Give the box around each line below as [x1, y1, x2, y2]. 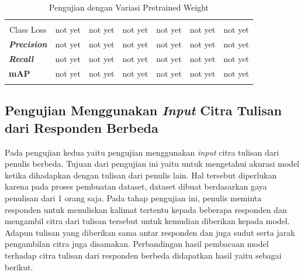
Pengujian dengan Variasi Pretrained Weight [49, 1, 209, 13]
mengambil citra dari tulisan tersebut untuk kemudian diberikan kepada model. [5, 215, 290, 227]
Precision [9, 37, 47, 50]
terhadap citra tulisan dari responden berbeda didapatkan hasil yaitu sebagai [5, 249, 282, 261]
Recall [9, 52, 34, 64]
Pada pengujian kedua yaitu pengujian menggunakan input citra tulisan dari [5, 146, 279, 158]
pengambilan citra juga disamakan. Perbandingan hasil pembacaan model [5, 238, 269, 250]
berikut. [5, 260, 33, 273]
